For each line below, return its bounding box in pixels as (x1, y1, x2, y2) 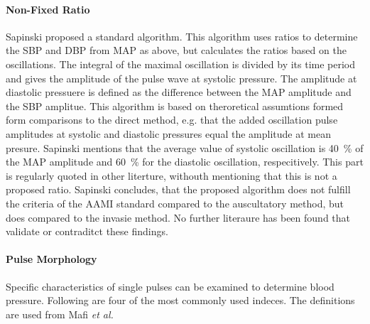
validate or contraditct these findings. (6, 224, 168, 239)
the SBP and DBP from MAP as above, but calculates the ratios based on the (6, 43, 347, 58)
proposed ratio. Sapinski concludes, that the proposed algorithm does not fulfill (6, 182, 351, 197)
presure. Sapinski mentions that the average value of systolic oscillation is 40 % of (6, 140, 364, 155)
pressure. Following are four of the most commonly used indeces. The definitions (6, 293, 355, 308)
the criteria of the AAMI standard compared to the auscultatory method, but (6, 195, 344, 210)
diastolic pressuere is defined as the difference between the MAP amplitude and (6, 85, 352, 99)
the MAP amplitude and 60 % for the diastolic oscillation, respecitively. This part (6, 154, 364, 169)
